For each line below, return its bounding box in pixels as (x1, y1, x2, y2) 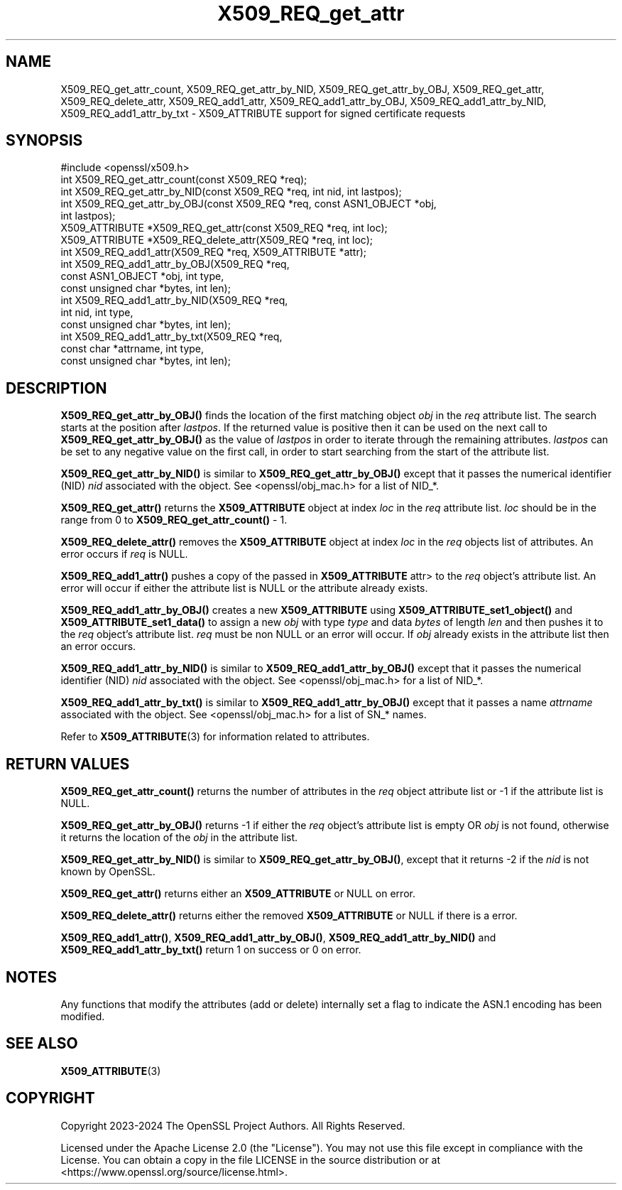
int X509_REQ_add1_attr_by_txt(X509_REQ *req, (60, 330, 283, 343)
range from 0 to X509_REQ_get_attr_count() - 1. (60, 514, 288, 526)
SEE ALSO (6, 1034, 78, 1053)
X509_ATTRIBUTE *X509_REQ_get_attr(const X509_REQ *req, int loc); (60, 222, 388, 234)
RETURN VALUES (6, 754, 130, 773)
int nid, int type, (60, 306, 133, 319)
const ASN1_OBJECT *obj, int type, (60, 270, 224, 283)
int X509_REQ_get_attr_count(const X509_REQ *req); (60, 173, 307, 186)
